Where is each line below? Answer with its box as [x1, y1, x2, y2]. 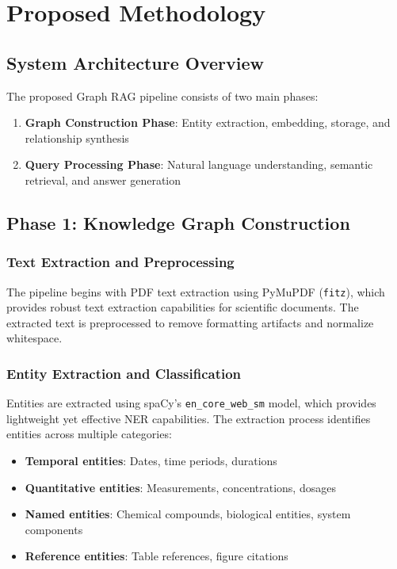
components [25, 521, 83, 537]
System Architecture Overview [6, 50, 264, 74]
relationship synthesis [25, 129, 129, 146]
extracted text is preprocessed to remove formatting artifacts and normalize [6, 314, 374, 330]
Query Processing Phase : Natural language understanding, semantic [25, 156, 373, 173]
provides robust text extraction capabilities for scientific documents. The [6, 299, 359, 315]
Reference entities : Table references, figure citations [25, 548, 288, 564]
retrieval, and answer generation [25, 171, 181, 188]
